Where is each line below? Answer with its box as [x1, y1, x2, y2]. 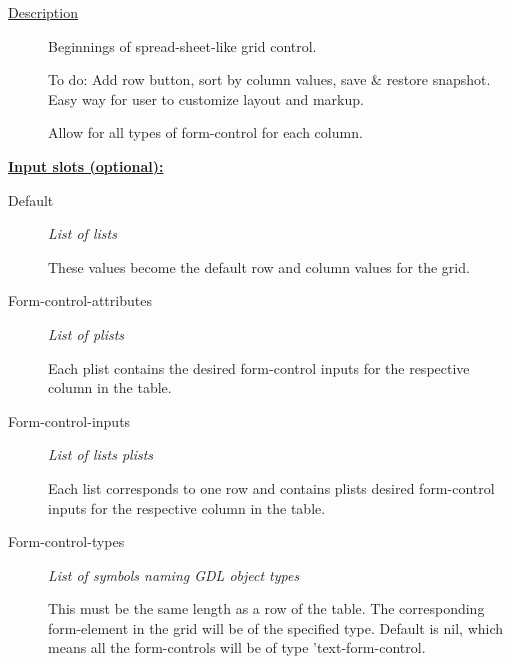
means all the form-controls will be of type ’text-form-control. [48, 637, 426, 658]
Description [8, 2, 78, 22]
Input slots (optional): [8, 155, 164, 176]
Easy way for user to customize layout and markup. [48, 88, 364, 109]
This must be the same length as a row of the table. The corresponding [48, 598, 485, 619]
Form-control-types [8, 531, 125, 552]
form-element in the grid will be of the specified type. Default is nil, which [48, 617, 504, 638]
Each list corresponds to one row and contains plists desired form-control [48, 477, 495, 498]
